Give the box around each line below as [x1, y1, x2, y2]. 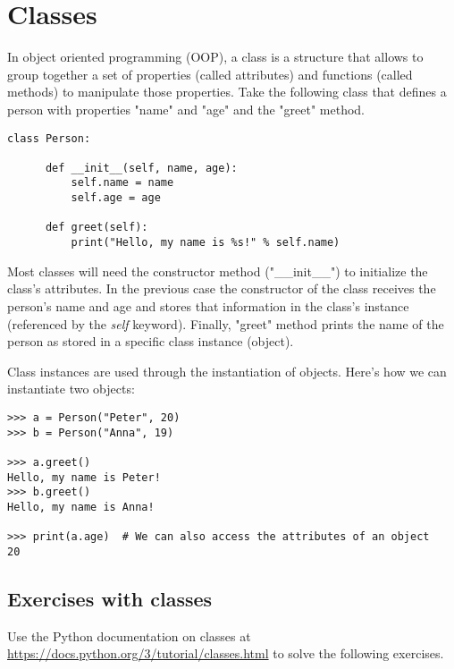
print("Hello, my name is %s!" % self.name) [71, 236, 340, 250]
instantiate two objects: [7, 379, 135, 398]
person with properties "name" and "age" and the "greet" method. [7, 99, 366, 118]
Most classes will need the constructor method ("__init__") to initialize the [7, 261, 428, 280]
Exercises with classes [7, 584, 213, 612]
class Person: [7, 131, 91, 145]
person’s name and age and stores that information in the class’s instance [7, 296, 409, 315]
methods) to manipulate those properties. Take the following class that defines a [7, 82, 447, 101]
